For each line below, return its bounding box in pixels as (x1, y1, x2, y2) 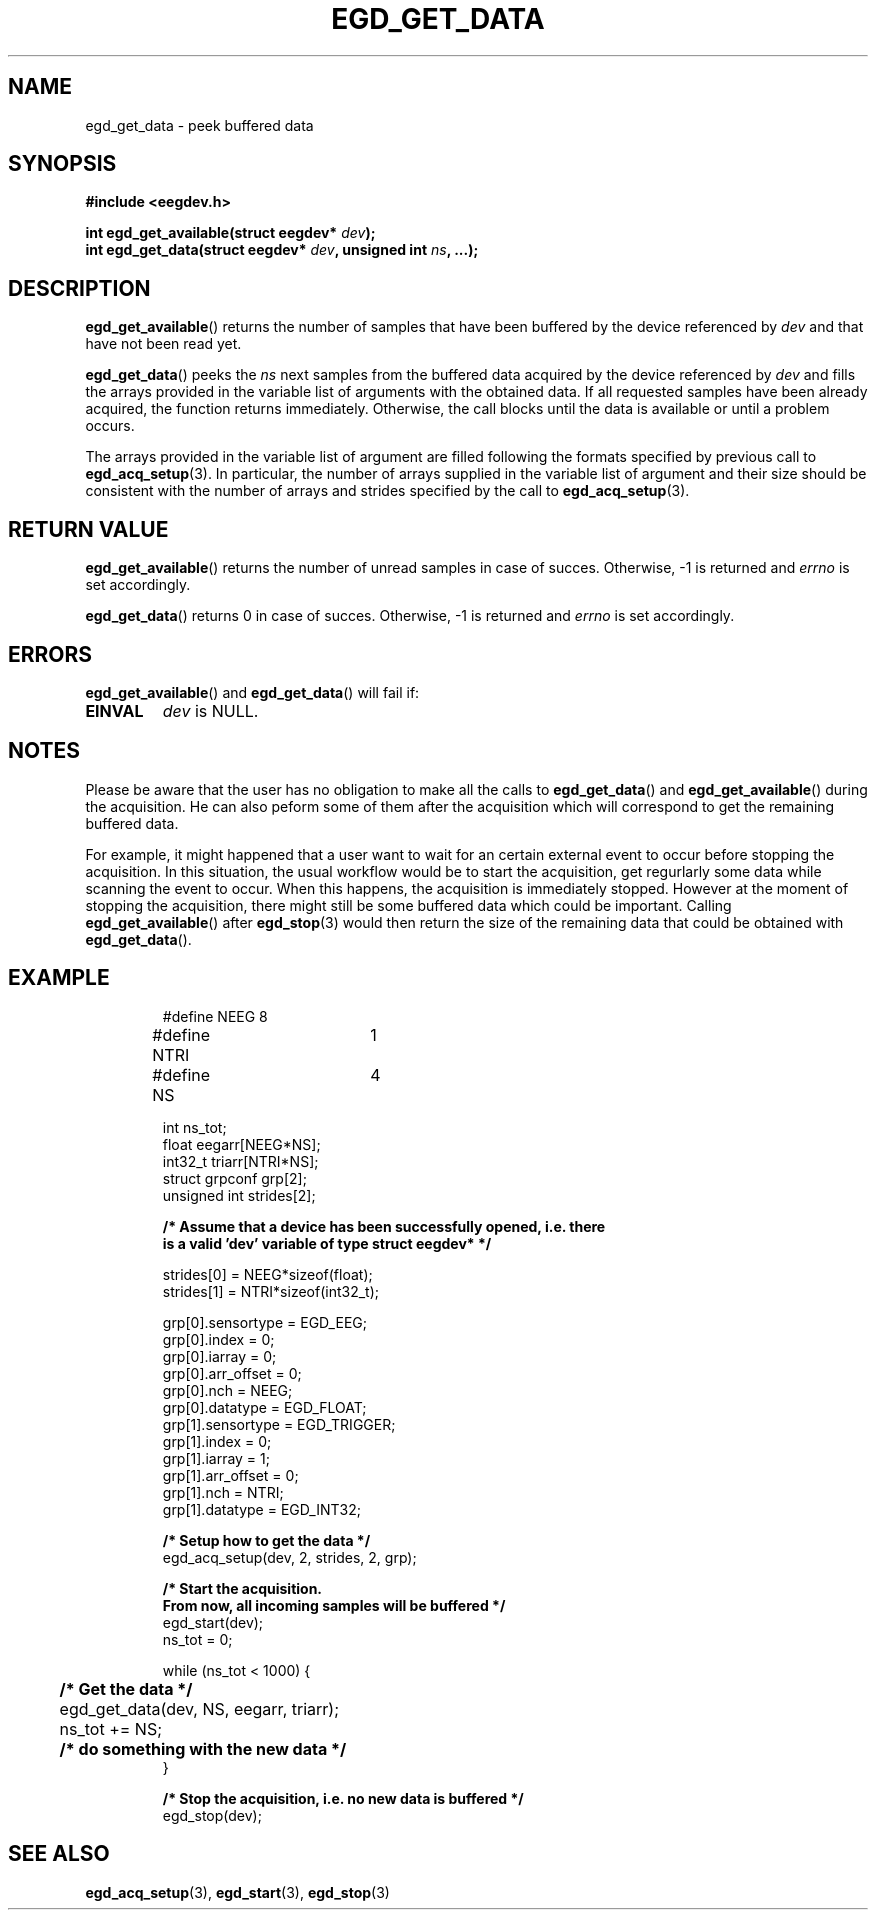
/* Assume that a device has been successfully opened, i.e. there (162, 1217, 606, 1235)
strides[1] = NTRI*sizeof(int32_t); (162, 1282, 379, 1300)
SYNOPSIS (8, 151, 117, 177)
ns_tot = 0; (162, 1630, 233, 1648)
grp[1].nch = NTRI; (162, 1483, 284, 1501)
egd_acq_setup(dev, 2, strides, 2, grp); (162, 1548, 417, 1566)
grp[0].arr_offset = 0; (162, 1364, 302, 1382)
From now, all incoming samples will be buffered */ (162, 1596, 506, 1614)
